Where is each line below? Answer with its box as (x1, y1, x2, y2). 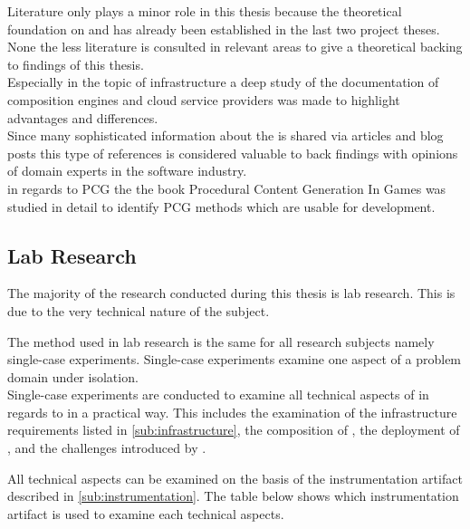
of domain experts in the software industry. (7, 161, 247, 180)
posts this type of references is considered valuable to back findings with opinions (7, 143, 458, 162)
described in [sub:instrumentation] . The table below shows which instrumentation (7, 486, 459, 505)
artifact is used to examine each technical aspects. (7, 504, 284, 523)
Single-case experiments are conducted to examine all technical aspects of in (7, 385, 429, 404)
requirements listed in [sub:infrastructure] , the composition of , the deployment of (7, 420, 460, 439)
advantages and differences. (7, 108, 158, 127)
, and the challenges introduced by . (7, 438, 206, 457)
